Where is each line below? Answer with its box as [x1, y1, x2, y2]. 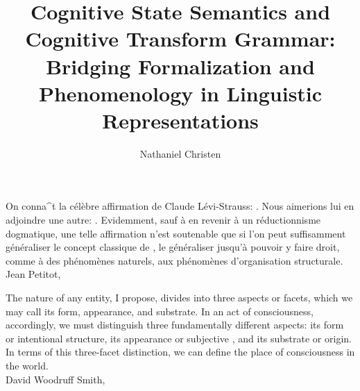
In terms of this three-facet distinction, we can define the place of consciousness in [6, 344, 355, 359]
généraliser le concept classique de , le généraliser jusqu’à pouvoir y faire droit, [6, 240, 340, 254]
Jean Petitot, [6, 267, 61, 281]
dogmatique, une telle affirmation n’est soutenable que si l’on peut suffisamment [6, 226, 346, 240]
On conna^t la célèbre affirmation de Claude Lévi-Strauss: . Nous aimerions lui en [6, 199, 354, 213]
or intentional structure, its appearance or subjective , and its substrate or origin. [6, 331, 352, 345]
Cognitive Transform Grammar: [25, 24, 336, 53]
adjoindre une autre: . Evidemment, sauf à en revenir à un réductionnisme [6, 213, 321, 227]
